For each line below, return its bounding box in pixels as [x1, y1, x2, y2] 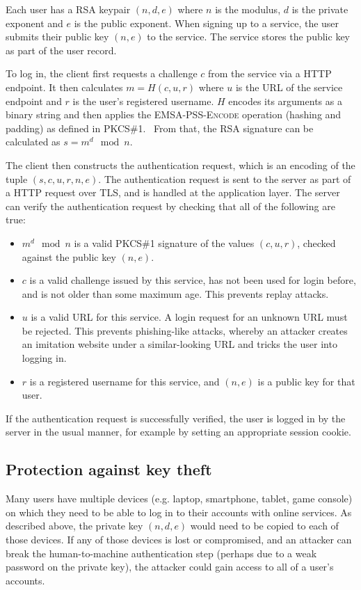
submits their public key [6, 29, 109, 44]
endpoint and [6, 93, 62, 108]
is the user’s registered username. [72, 93, 214, 108]
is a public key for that [257, 374, 355, 388]
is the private [291, 2, 348, 16]
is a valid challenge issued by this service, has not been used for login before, [29, 273, 356, 287]
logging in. [22, 351, 67, 365]
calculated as [6, 134, 61, 149]
